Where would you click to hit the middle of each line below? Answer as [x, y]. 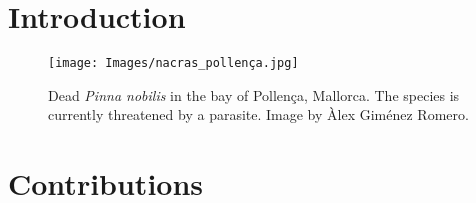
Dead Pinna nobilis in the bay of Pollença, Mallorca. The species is [254, 94]
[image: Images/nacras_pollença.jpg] [173, 63]
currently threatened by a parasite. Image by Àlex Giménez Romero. [258, 114]
